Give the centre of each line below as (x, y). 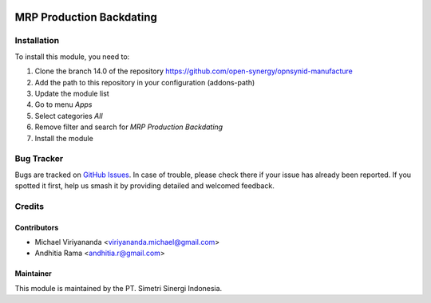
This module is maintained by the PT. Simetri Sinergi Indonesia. (119, 288)
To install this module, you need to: (72, 57)
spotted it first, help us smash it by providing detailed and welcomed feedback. (144, 186)
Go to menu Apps (63, 104)
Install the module (64, 138)
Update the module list (72, 93)
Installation (37, 41)
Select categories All (69, 116)
